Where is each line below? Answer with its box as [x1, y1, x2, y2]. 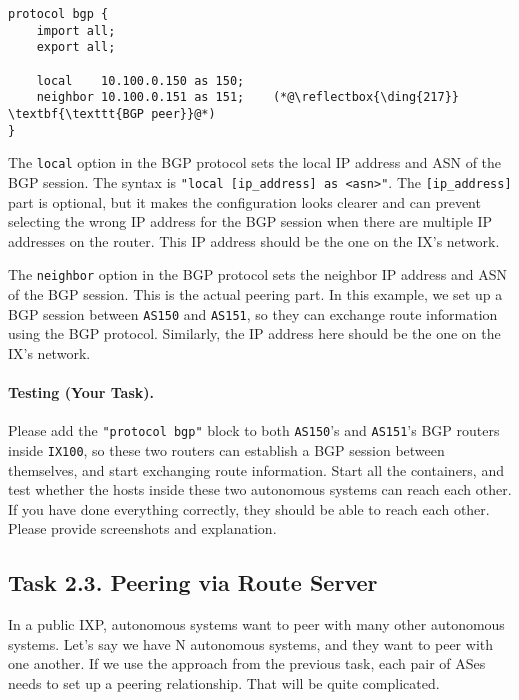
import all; [36, 23, 116, 38]
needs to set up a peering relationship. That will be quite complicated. [8, 672, 440, 693]
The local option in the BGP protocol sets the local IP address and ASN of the [8, 152, 502, 173]
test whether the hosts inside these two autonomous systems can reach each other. [8, 479, 512, 500]
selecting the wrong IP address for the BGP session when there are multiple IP [8, 211, 493, 232]
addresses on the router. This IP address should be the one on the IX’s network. [8, 230, 500, 251]
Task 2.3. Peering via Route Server [8, 567, 378, 598]
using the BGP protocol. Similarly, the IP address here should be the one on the [8, 323, 501, 344]
